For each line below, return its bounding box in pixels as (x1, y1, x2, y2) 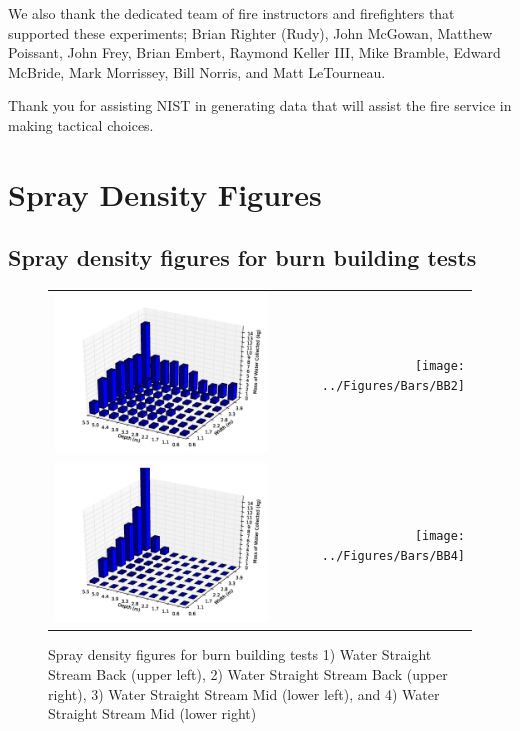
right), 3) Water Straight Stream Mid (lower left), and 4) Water (48, 683, 440, 704)
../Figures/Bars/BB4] (321, 548, 465, 563)
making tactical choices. (8, 114, 154, 135)
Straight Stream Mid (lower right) (48, 703, 257, 724)
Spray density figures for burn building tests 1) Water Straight (48, 644, 432, 665)
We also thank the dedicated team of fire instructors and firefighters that (8, 3, 455, 23)
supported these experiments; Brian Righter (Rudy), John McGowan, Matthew (8, 22, 493, 43)
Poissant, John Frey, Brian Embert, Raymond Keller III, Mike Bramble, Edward (8, 42, 501, 63)
